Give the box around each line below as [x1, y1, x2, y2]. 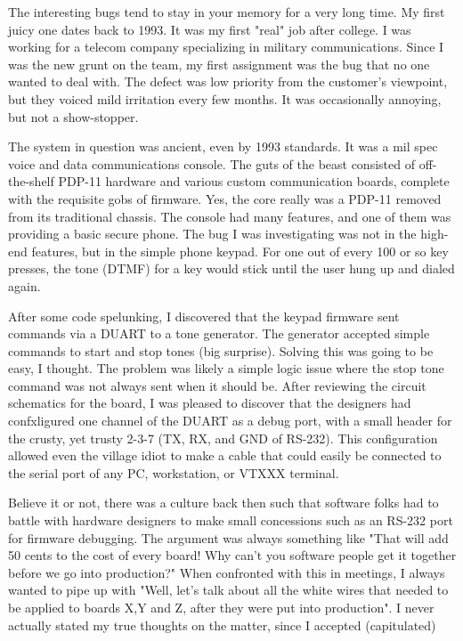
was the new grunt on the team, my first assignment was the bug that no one [8, 54, 430, 73]
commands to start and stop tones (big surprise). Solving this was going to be [8, 341, 434, 360]
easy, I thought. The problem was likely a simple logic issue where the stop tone [8, 359, 444, 377]
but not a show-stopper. [8, 107, 139, 126]
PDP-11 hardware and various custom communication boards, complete [58, 172, 450, 191]
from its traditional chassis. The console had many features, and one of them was [8, 207, 451, 225]
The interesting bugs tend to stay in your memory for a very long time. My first [8, 3, 445, 20]
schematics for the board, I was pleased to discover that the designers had [8, 394, 411, 412]
